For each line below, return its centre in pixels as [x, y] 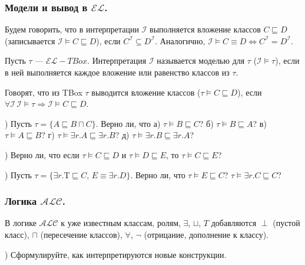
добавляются [234, 223]
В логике [21, 223]
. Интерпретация [117, 60]
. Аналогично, [180, 40]
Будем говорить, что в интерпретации [72, 29]
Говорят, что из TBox [44, 92]
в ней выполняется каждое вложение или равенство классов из [117, 72]
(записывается [30, 40]
